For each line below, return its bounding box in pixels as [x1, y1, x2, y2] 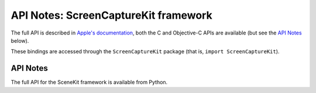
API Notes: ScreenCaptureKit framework [11, 9, 213, 22]
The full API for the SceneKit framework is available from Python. [11, 79, 168, 86]
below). [11, 37, 29, 44]
